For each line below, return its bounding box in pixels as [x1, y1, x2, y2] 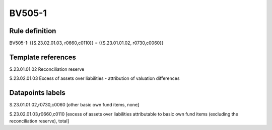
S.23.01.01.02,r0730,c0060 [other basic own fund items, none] [9, 102, 140, 108]
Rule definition [9, 27, 56, 35]
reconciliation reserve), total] [9, 118, 70, 124]
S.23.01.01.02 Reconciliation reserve [9, 66, 85, 72]
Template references [9, 53, 77, 61]
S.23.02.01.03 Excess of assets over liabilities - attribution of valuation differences [9, 75, 180, 81]
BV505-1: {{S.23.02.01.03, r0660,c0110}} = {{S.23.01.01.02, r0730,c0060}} [9, 40, 164, 46]
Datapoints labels [9, 88, 65, 97]
